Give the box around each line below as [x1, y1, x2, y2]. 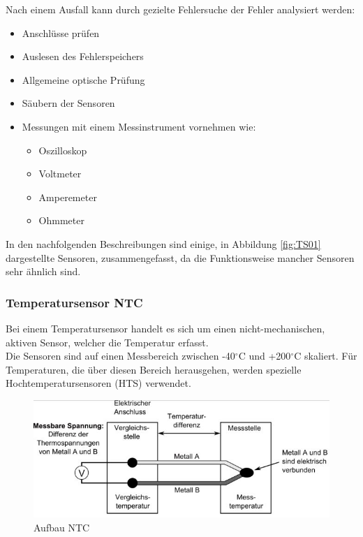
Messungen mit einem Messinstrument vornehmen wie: [22, 119, 256, 133]
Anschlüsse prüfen [22, 25, 100, 40]
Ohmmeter [38, 213, 84, 228]
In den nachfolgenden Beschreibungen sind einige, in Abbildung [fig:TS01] [6, 236, 321, 251]
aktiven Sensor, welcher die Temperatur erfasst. [6, 334, 209, 349]
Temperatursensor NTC [6, 293, 143, 311]
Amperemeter [38, 189, 97, 204]
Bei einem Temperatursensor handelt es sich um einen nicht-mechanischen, [6, 321, 325, 335]
